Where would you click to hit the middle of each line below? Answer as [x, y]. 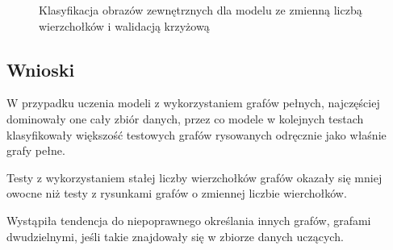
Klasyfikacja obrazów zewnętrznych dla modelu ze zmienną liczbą [201, 10]
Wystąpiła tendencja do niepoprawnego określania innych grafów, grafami [189, 220]
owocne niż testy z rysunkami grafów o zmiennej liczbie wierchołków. [177, 193]
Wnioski [41, 69]
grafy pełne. [36, 150]
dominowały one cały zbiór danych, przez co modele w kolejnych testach [185, 118]
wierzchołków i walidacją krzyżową [124, 25]
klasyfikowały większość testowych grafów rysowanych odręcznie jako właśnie [196, 134]
